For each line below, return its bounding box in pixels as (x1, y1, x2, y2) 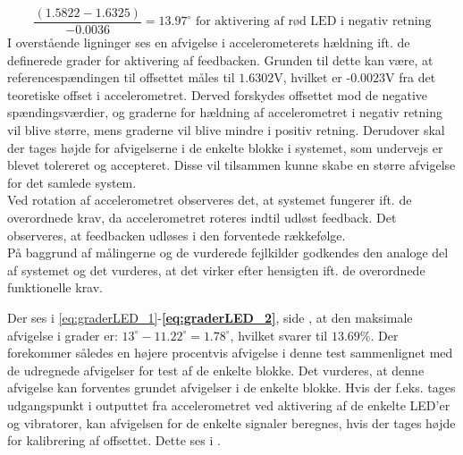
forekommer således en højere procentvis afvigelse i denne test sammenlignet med (7, 343, 453, 362)
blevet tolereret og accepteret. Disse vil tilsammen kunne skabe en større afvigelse (7, 156, 456, 174)
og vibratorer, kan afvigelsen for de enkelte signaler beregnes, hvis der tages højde (7, 413, 456, 432)
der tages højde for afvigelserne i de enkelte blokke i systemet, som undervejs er (7, 138, 443, 156)
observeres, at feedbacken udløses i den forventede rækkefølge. (7, 225, 346, 244)
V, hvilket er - (274, 68, 351, 87)
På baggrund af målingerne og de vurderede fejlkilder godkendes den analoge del (7, 243, 449, 262)
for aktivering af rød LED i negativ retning (195, 15, 432, 29)
